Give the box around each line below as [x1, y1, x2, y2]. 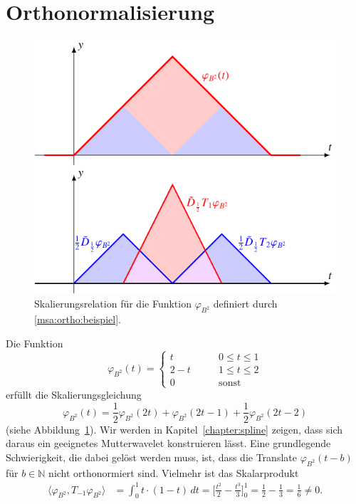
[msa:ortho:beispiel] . [34, 312, 121, 327]
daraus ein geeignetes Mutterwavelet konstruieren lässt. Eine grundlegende [6, 436, 331, 451]
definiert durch [213, 296, 278, 311]
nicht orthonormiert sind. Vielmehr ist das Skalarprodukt [48, 465, 299, 480]
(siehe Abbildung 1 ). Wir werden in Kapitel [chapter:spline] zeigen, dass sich [6, 421, 343, 436]
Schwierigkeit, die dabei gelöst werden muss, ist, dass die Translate [6, 449, 297, 464]
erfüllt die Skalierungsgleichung [6, 387, 142, 401]
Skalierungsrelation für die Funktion [34, 296, 192, 311]
